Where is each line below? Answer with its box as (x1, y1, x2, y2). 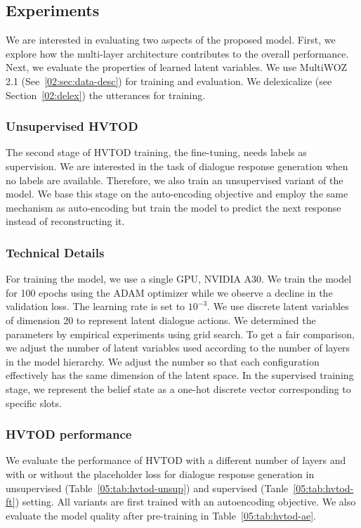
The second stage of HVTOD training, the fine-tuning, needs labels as (6, 145, 307, 160)
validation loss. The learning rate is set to (6, 299, 185, 314)
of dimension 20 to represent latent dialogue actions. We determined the (6, 312, 316, 327)
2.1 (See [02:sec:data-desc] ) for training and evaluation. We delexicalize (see (6, 73, 332, 88)
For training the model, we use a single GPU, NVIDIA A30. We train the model (6, 271, 352, 286)
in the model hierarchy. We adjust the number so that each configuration (6, 354, 320, 368)
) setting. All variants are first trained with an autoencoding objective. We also (15, 494, 356, 509)
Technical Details (6, 243, 105, 261)
